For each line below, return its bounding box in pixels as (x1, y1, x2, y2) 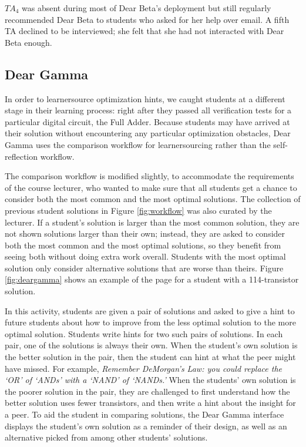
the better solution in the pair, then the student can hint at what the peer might (5, 351, 296, 363)
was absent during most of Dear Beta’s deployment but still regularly (22, 2, 271, 14)
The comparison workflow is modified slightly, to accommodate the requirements (5, 170, 294, 182)
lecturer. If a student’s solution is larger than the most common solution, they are (5, 216, 300, 228)
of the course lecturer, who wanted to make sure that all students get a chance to (5, 181, 297, 193)
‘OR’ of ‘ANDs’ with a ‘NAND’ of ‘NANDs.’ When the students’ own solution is (5, 374, 296, 386)
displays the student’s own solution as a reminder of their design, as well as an (5, 419, 287, 432)
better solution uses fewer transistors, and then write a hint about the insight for (5, 396, 296, 409)
